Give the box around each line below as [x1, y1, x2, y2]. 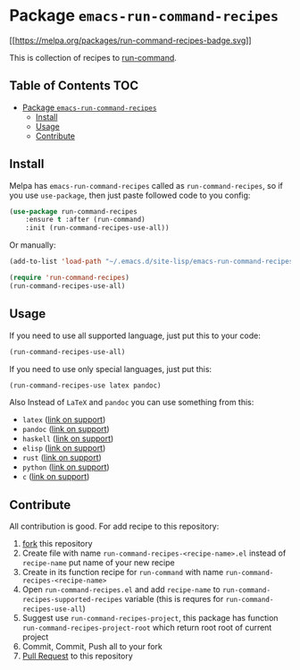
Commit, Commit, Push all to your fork [21, 641, 162, 652]
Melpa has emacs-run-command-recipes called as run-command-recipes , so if [9, 180, 284, 191]
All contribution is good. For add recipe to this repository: [9, 521, 220, 532]
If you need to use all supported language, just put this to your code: [9, 330, 262, 341]
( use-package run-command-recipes [9, 207, 138, 216]
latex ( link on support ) [21, 414, 106, 425]
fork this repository [21, 539, 93, 549]
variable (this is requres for [124, 594, 224, 605]
